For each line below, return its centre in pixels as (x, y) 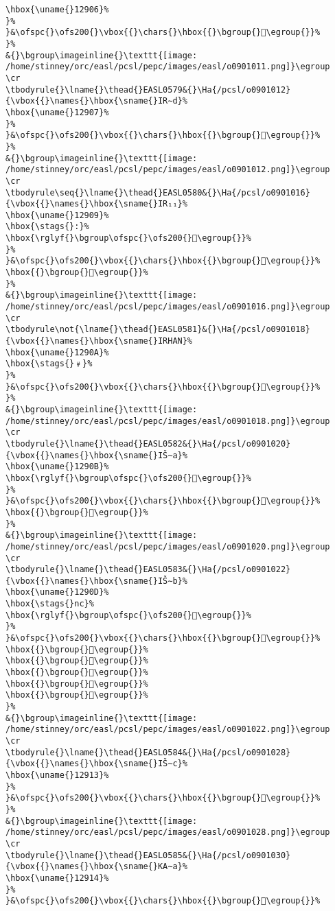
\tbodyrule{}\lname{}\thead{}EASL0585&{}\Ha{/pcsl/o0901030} (148, 855)
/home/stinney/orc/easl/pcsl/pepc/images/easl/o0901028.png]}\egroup (168, 832)
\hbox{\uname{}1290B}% (57, 467)
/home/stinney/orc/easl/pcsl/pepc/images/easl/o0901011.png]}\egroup (168, 67)
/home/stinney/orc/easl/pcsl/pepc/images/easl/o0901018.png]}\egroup (168, 421)
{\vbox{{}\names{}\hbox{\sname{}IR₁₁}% (96, 204)
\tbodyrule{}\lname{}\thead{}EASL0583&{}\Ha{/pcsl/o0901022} (148, 570)
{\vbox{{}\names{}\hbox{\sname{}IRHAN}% (99, 341)
